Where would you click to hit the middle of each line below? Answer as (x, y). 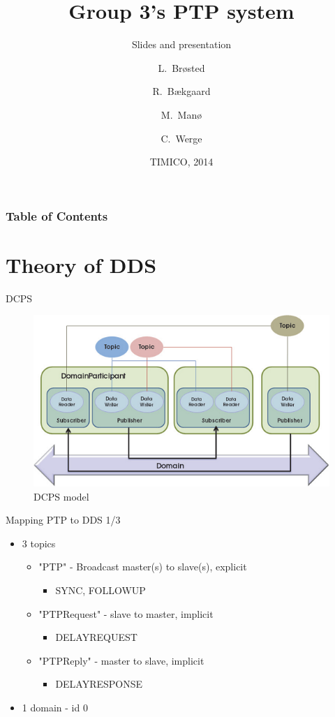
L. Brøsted (181, 67)
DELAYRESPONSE (99, 684)
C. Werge (181, 138)
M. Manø (181, 114)
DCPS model (61, 496)
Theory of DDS (81, 264)
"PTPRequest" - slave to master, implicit (126, 613)
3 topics (39, 543)
